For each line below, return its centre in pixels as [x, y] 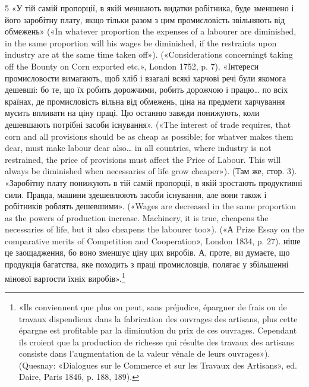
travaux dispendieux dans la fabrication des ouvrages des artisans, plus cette [158, 318]
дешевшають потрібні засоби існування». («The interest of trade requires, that [148, 124]
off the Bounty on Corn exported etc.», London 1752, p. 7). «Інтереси [132, 66]
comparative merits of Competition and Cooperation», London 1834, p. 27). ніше [153, 240]
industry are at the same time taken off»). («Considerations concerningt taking [149, 54]
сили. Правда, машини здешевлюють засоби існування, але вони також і [136, 194]
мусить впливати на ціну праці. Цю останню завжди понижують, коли [132, 113]
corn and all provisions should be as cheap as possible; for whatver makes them [149, 136]
